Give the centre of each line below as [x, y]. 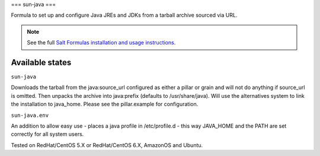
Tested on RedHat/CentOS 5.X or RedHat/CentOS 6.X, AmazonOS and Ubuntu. [107, 145]
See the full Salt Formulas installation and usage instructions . [101, 43]
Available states [41, 62]
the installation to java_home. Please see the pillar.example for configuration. [105, 104]
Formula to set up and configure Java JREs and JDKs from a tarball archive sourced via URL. [124, 15]
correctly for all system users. [47, 134]
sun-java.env [30, 115]
